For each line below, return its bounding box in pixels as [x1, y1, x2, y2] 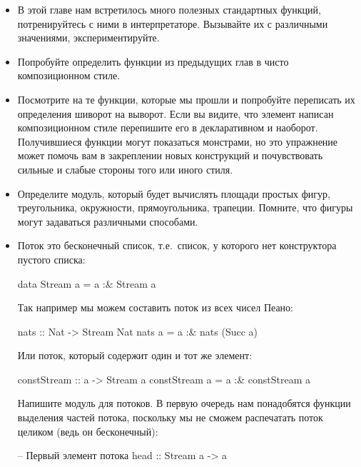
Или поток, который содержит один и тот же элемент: [17, 348, 253, 363]
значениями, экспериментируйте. [17, 30, 160, 45]
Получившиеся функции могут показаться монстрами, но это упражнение [17, 134, 338, 149]
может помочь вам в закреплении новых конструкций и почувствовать [17, 148, 323, 163]
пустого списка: [17, 251, 86, 266]
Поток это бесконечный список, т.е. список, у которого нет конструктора [17, 238, 337, 253]
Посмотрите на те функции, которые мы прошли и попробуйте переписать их [17, 91, 355, 106]
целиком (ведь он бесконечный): [17, 423, 158, 438]
